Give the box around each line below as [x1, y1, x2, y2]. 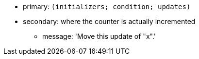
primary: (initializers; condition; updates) [23, 2, 191, 11]
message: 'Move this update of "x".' [42, 32, 156, 40]
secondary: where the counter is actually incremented [23, 17, 196, 25]
